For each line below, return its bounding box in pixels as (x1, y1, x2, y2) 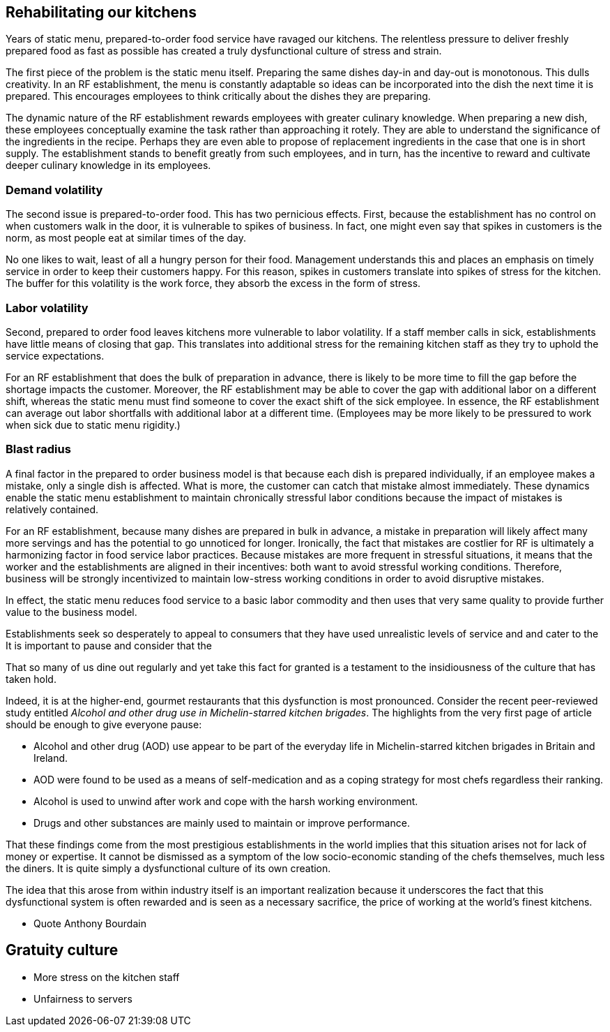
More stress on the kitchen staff (33, 971, 180, 983)
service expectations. (6, 349, 105, 362)
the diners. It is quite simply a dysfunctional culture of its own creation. (6, 862, 331, 874)
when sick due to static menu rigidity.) (6, 418, 181, 431)
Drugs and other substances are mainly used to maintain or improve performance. (33, 816, 410, 829)
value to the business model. (6, 605, 137, 618)
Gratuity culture (6, 941, 119, 959)
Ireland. (33, 751, 68, 764)
